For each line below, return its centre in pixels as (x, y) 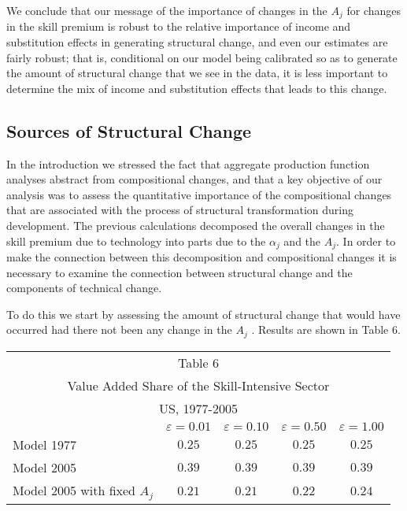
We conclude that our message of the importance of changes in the (167, 10)
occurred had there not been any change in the (119, 330)
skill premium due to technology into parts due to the (136, 241)
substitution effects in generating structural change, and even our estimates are (197, 42)
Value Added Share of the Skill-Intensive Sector (198, 385)
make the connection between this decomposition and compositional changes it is (202, 257)
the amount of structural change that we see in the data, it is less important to (197, 73)
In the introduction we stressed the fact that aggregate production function (188, 163)
